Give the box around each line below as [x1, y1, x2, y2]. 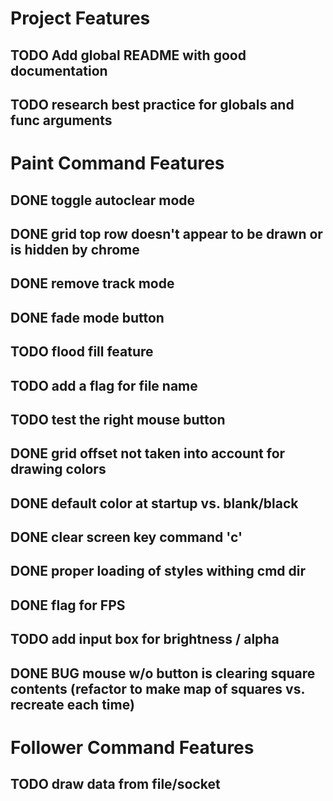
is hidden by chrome [10, 241, 140, 258]
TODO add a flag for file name [10, 377, 198, 394]
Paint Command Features [10, 152, 225, 175]
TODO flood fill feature [10, 343, 154, 361]
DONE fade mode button [10, 309, 165, 326]
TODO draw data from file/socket [10, 776, 221, 793]
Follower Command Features [10, 736, 255, 759]
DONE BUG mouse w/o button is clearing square [10, 665, 316, 682]
